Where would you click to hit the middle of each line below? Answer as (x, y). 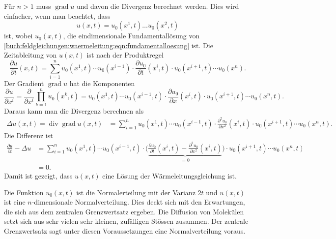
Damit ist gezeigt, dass (38, 176)
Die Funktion (24, 192)
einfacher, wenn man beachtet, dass (57, 15)
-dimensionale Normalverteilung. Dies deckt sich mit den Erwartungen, (138, 202)
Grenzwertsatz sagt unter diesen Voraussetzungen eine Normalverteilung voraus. (125, 231)
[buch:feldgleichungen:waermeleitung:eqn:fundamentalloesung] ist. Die (109, 45)
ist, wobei (18, 36)
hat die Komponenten (102, 83)
